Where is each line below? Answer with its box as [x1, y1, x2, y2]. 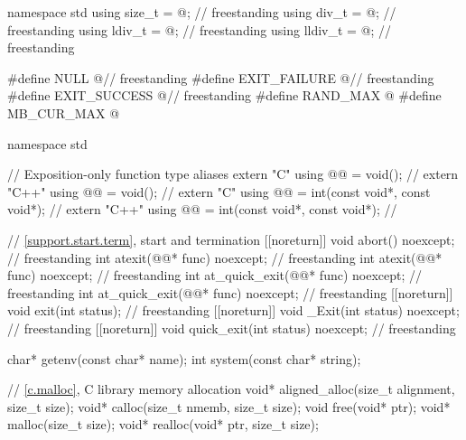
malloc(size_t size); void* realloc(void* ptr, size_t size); [7, 415, 319, 434]
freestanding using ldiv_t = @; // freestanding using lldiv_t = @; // [7, 20, 392, 39]
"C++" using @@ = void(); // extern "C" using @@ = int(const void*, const [7, 182, 431, 201]
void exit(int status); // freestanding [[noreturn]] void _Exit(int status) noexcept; [7, 301, 460, 320]
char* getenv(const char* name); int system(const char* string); [7, 349, 361, 368]
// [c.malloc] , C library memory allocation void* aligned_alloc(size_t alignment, [7, 379, 455, 398]
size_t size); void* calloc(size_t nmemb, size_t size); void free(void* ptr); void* [7, 397, 451, 416]
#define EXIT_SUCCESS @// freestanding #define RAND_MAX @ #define [7, 86, 442, 105]
